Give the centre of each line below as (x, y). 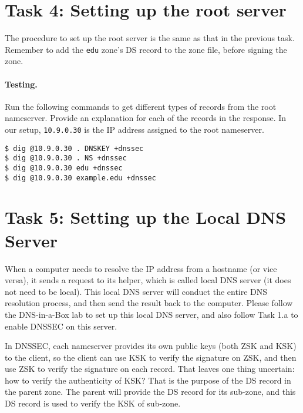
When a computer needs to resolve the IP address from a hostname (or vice (141, 268)
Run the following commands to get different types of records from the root (141, 106)
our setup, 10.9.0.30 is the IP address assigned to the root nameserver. (134, 129)
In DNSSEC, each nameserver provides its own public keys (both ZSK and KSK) (151, 346)
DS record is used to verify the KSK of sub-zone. (93, 403)
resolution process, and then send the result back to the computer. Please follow (149, 303)
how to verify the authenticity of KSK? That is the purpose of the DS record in (148, 380)
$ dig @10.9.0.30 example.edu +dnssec (80, 178)
